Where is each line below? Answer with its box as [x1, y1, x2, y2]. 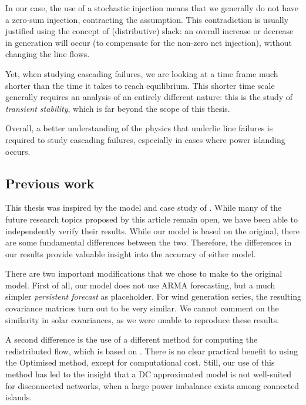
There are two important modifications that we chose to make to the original [5, 267, 283, 280]
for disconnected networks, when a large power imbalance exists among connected [5, 379, 300, 391]
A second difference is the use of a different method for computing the [5, 333, 258, 346]
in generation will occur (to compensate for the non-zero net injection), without [5, 36, 292, 48]
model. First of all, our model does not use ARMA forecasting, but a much [5, 278, 275, 291]
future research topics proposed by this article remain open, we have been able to [5, 213, 298, 225]
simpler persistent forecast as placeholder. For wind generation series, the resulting [5, 290, 301, 303]
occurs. [5, 145, 31, 157]
